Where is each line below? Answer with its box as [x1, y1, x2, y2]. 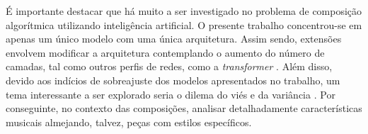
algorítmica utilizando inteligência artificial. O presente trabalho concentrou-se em [6, 17, 362, 32]
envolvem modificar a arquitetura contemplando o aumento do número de [6, 45, 325, 60]
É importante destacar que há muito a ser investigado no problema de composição [6, 4, 362, 18]
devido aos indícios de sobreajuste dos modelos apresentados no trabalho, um [6, 72, 340, 87]
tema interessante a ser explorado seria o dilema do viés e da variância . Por [6, 86, 335, 101]
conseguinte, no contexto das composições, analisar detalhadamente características [6, 101, 362, 116]
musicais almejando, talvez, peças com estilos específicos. [6, 114, 252, 129]
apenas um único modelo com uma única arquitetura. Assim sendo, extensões [6, 31, 342, 46]
